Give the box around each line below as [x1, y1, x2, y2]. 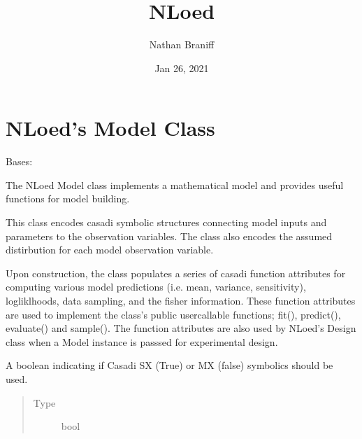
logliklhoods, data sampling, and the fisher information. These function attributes [6, 293, 356, 307]
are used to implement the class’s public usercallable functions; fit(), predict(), [6, 307, 341, 321]
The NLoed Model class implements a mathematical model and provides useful [6, 177, 344, 192]
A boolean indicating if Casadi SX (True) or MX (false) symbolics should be [6, 358, 333, 372]
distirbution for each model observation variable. [6, 242, 214, 257]
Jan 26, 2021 [154, 60, 209, 75]
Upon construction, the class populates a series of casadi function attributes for [6, 265, 346, 280]
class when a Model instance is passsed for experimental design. [6, 334, 278, 349]
